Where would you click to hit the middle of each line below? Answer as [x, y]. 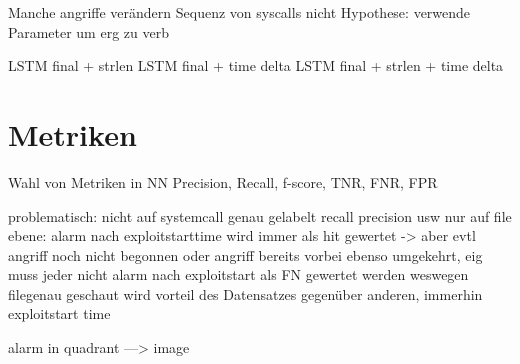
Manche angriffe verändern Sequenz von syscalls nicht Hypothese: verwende [239, 12]
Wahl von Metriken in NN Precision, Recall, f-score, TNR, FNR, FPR [223, 181]
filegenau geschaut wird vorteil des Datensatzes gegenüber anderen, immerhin [245, 293]
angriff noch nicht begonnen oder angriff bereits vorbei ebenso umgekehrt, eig [245, 254]
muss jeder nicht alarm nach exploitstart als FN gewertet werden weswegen [238, 274]
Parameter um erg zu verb [88, 31]
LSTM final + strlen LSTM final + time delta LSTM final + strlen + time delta [256, 65]
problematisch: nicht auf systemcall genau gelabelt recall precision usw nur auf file [260, 215]
